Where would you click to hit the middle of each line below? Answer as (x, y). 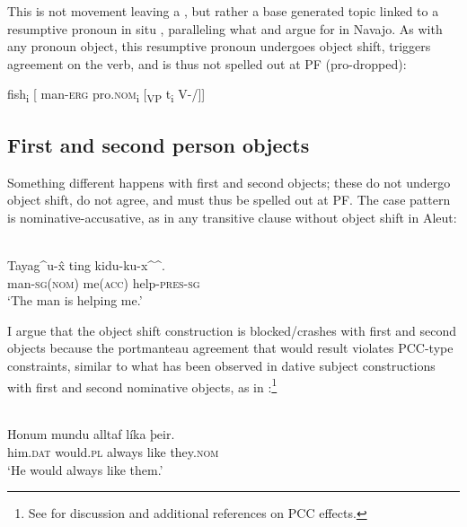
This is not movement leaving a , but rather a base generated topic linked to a (223, 11)
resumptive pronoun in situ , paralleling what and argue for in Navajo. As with (225, 28)
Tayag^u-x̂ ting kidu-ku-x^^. (86, 265)
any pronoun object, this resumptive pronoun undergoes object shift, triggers (219, 46)
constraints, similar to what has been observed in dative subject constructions (221, 366)
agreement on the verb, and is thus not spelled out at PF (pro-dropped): (207, 63)
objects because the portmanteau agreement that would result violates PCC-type (230, 348)
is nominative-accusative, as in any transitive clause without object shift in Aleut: (232, 217)
